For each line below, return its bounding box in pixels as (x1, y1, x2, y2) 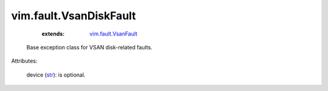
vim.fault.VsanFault (89, 30, 138, 37)
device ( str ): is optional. (26, 71, 86, 78)
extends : (41, 30, 65, 37)
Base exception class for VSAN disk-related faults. (26, 43, 153, 51)
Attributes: (11, 57, 38, 64)
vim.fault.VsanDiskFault (11, 9, 136, 22)
